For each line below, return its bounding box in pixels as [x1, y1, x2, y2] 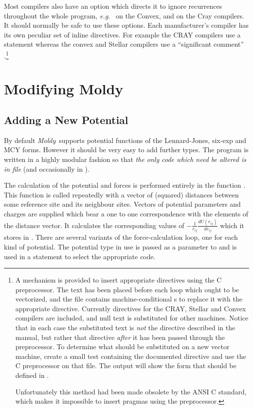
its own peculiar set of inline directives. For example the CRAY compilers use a [4, 29, 241, 39]
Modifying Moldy [4, 79, 124, 99]
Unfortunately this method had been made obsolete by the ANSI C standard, [15, 386, 247, 396]
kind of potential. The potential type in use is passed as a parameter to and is [4, 241, 237, 251]
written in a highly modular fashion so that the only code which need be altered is [4, 154, 246, 164]
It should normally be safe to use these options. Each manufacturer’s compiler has [4, 20, 249, 30]
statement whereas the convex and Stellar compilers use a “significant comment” [4, 39, 244, 49]
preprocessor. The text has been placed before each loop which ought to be [15, 284, 239, 294]
